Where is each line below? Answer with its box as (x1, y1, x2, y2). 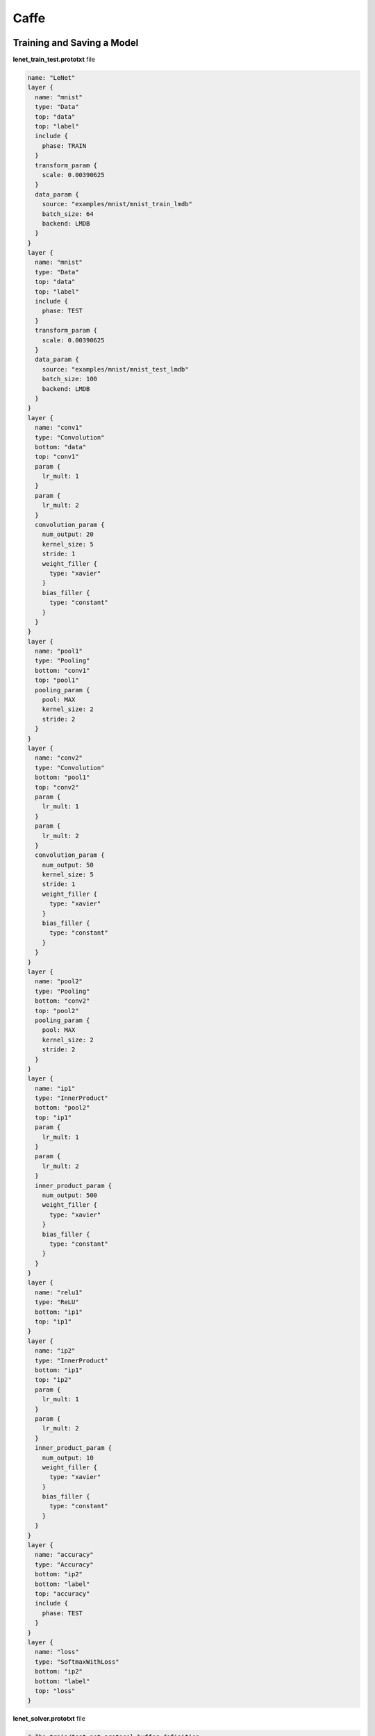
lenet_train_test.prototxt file (12, 56, 95, 64)
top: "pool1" (35, 676, 79, 684)
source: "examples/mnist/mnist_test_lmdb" (42, 365, 189, 373)
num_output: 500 (42, 1191, 97, 1199)
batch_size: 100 (42, 375, 97, 383)
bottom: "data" (35, 443, 87, 451)
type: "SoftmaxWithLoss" (35, 1658, 119, 1666)
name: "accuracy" (35, 1551, 94, 1559)
